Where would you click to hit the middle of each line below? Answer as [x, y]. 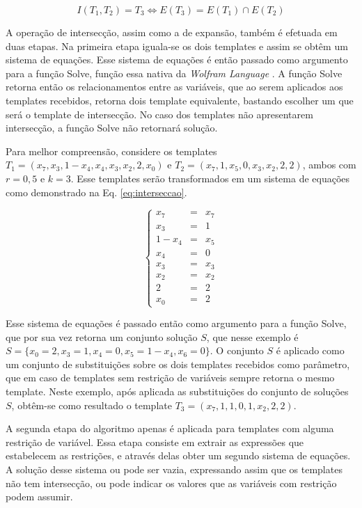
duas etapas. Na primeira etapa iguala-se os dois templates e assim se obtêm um [177, 46]
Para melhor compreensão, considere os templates [111, 151]
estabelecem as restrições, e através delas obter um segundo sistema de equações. [178, 455]
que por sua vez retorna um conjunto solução [102, 336]
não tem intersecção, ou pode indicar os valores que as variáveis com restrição [171, 483]
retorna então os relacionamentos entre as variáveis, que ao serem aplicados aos [174, 87]
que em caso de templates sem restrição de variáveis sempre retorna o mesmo [170, 378]
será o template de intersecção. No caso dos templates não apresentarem [159, 114]
